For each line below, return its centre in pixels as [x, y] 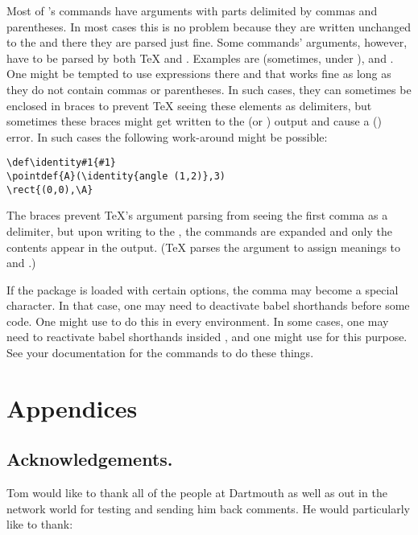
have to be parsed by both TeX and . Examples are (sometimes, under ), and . [200, 58]
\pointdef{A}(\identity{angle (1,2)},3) [116, 176]
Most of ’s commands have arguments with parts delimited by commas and [192, 10]
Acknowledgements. [90, 459]
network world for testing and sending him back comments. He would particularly [208, 508]
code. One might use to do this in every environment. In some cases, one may [198, 321]
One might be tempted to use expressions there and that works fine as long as [199, 74]
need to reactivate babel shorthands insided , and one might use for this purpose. [207, 337]
